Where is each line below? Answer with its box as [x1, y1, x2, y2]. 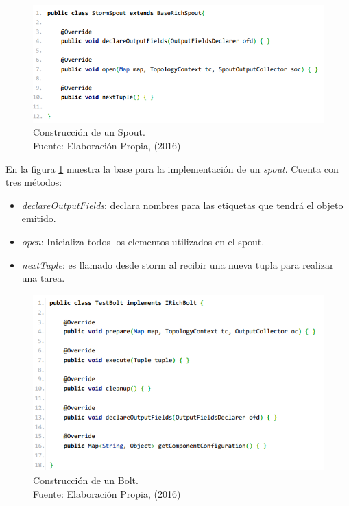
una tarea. [21, 271, 65, 285]
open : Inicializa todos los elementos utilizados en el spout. [21, 234, 265, 248]
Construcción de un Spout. [33, 125, 145, 139]
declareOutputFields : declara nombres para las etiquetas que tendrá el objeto [21, 197, 344, 212]
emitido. [21, 211, 56, 226]
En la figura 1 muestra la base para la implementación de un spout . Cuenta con [5, 161, 339, 176]
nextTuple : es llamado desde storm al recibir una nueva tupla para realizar [21, 257, 334, 272]
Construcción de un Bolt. [33, 472, 139, 487]
